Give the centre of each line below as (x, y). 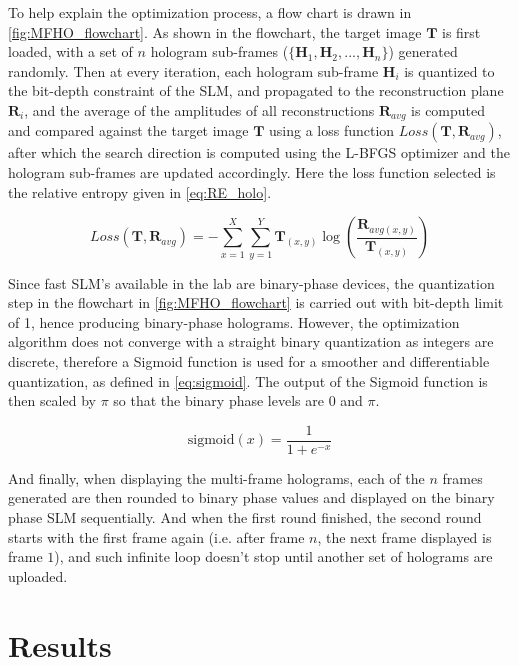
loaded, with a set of (70, 51)
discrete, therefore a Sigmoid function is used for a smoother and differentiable (249, 360)
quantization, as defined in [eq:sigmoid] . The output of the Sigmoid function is (248, 380)
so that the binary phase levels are (218, 400)
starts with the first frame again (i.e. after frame (156, 536)
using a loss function (332, 130)
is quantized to (449, 70)
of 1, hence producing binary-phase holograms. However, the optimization (234, 321)
